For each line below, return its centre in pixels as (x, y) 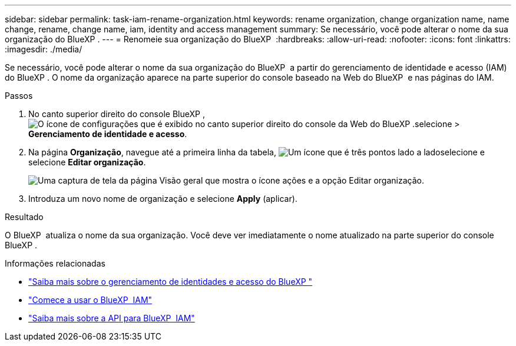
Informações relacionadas (55, 263)
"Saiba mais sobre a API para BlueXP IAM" (112, 318)
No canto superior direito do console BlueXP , (117, 114)
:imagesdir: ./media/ (44, 49)
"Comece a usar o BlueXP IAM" (90, 300)
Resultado (24, 217)
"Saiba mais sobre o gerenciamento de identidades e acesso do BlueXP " (171, 282)
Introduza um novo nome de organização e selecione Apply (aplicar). (163, 199)
